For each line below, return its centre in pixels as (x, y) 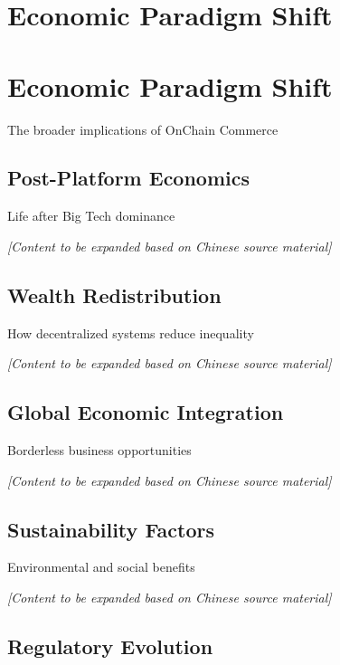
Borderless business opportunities (99, 450)
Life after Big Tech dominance (91, 216)
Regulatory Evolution (110, 646)
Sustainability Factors (111, 529)
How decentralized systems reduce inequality (131, 332)
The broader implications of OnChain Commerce (143, 129)
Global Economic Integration (146, 412)
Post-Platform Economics (129, 178)
